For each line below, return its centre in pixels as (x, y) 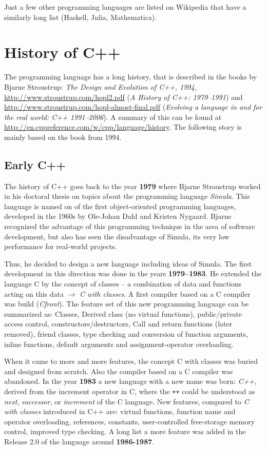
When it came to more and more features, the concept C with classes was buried (131, 361)
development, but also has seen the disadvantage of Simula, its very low (117, 236)
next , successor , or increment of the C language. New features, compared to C (127, 401)
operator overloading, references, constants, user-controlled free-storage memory (130, 421)
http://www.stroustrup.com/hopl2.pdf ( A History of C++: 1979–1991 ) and (123, 97)
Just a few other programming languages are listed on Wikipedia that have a (125, 7)
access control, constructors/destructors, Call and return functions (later (118, 324)
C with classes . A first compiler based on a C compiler (165, 293)
